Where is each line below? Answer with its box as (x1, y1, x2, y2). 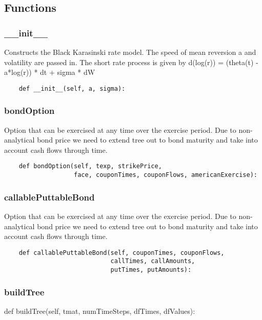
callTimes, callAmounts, (110, 257, 195, 265)
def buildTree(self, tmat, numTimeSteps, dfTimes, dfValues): (4, 305, 195, 316)
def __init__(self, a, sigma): (18, 85, 126, 92)
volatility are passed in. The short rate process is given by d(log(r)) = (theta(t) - (4, 56, 258, 67)
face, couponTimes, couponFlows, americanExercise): (74, 171, 257, 179)
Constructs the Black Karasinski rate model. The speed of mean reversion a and (4, 47, 256, 57)
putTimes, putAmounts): (110, 266, 192, 274)
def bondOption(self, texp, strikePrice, (18, 163, 162, 170)
